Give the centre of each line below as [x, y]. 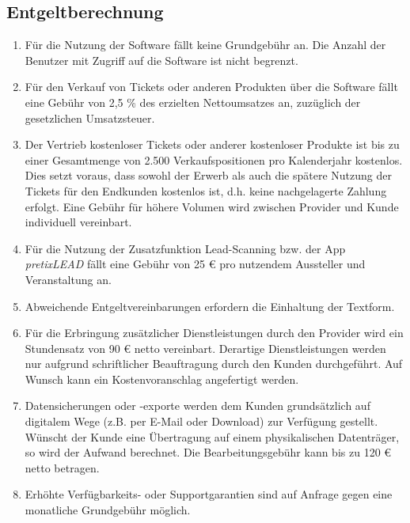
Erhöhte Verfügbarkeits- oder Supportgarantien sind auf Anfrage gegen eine [209, 494]
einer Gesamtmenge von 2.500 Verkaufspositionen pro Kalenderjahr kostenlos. [214, 159]
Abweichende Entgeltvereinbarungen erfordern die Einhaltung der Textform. [210, 306]
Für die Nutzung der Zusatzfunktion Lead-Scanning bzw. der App [185, 248]
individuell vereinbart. [78, 222]
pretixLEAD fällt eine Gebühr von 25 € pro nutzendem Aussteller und [195, 264]
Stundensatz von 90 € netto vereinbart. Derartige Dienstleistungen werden [205, 348]
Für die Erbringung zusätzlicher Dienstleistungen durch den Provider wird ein [214, 333]
